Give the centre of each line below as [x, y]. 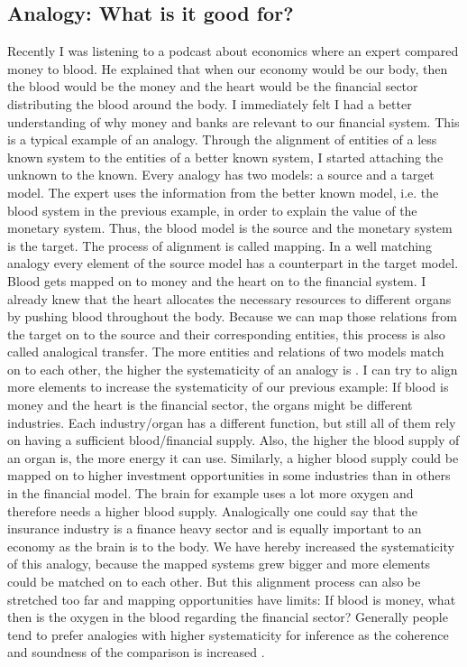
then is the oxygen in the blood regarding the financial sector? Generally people [228, 617]
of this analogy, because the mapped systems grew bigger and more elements [219, 564]
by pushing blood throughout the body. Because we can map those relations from [232, 316]
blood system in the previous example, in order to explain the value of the [212, 210]
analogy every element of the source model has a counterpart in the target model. [233, 263]
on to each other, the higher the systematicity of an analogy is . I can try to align [233, 369]
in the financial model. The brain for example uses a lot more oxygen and [211, 493]
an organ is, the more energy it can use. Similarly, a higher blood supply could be [233, 457]
